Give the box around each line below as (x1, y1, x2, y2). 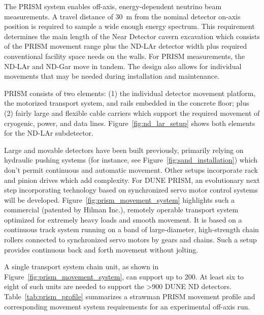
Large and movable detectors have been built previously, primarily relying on (4, 144, 244, 155)
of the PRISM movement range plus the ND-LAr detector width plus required (4, 41, 247, 51)
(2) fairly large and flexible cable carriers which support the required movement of (4, 107, 260, 118)
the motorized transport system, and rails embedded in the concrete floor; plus (4, 98, 249, 108)
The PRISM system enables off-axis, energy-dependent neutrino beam (4, 1, 222, 11)
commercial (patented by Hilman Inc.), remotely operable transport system (4, 204, 239, 215)
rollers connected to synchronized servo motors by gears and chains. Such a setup (4, 234, 257, 245)
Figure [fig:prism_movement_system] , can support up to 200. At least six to (4, 271, 244, 281)
